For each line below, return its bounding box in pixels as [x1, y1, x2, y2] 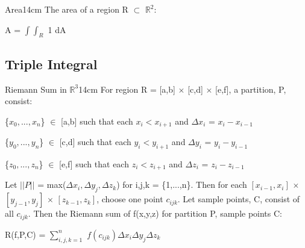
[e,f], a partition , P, [215, 82, 286, 95]
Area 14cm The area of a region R [5, 3, 128, 15]
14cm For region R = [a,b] [78, 82, 175, 95]
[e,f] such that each [59, 158, 129, 170]
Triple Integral [5, 54, 98, 73]
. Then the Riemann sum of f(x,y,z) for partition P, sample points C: [28, 207, 282, 220]
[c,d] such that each [59, 135, 131, 148]
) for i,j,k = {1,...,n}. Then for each [116, 178, 247, 191]
